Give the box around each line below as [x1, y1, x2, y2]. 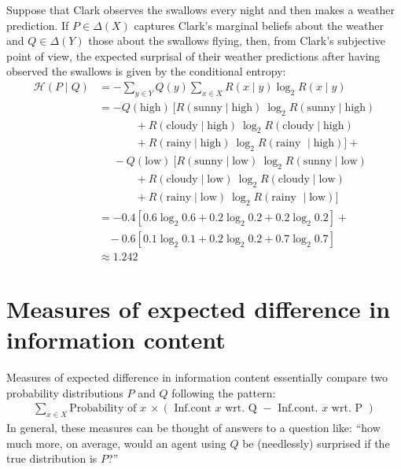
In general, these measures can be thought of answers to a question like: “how [6, 419, 381, 436]
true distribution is [6, 450, 97, 467]
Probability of [69, 403, 137, 415]
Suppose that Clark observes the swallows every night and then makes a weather [6, 2, 395, 17]
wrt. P [331, 403, 362, 415]
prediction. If [6, 17, 69, 33]
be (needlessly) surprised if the [242, 434, 390, 451]
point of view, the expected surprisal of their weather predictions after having [6, 47, 381, 64]
